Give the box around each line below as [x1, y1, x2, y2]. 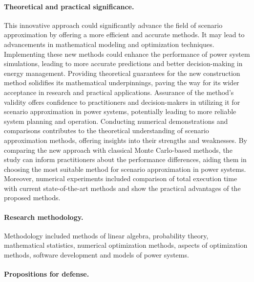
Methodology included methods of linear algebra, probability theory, [4, 230, 209, 240]
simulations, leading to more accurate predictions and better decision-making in [4, 58, 243, 69]
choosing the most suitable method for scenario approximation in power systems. [4, 164, 246, 174]
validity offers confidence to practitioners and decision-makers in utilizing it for [4, 96, 240, 107]
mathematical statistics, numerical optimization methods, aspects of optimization [4, 240, 248, 250]
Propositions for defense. [4, 269, 89, 279]
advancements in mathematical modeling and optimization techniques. [4, 39, 214, 49]
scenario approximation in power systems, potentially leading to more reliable [4, 106, 236, 117]
